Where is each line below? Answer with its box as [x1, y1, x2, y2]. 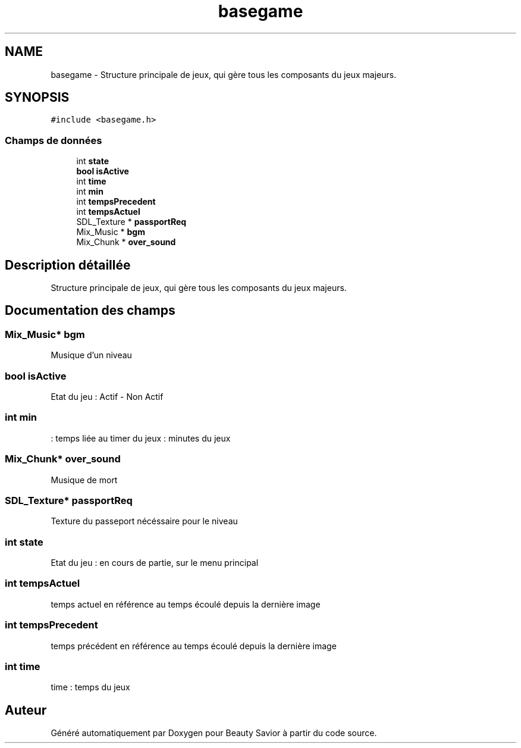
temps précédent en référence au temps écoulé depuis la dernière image [51, 640, 337, 651]
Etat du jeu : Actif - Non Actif [51, 392, 164, 402]
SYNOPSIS [5, 90, 70, 105]
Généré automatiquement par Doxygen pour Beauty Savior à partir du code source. [51, 728, 377, 738]
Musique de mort [51, 474, 118, 485]
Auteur [5, 702, 47, 718]
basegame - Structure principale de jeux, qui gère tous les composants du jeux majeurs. [51, 69, 397, 80]
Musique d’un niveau [51, 350, 132, 361]
